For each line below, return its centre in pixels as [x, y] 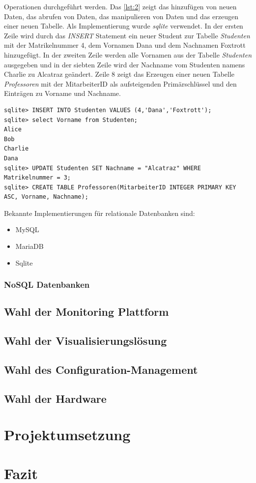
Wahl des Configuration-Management [101, 370]
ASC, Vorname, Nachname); [46, 197]
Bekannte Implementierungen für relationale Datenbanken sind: [100, 213]
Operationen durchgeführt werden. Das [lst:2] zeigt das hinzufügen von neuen [120, 6]
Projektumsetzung [67, 435]
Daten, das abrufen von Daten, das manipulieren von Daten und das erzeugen [121, 16]
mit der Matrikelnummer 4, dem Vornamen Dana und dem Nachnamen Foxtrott [125, 45]
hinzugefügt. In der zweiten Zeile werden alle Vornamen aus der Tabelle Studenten [128, 54]
